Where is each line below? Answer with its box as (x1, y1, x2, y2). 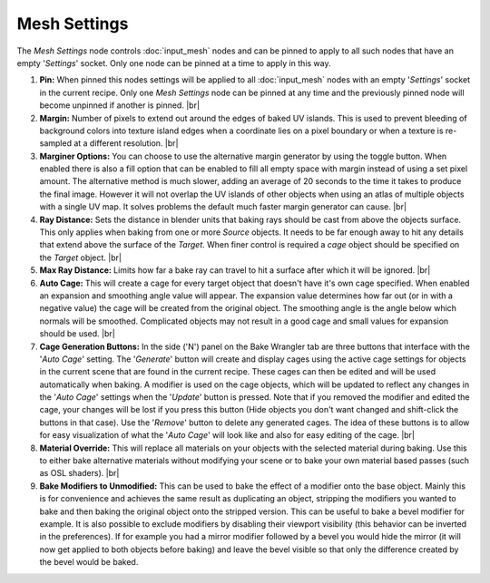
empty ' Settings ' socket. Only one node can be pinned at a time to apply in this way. (16, 57, 331, 68)
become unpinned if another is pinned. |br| (39, 100, 200, 111)
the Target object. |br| (39, 252, 122, 263)
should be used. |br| (39, 328, 115, 339)
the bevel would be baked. (39, 557, 139, 568)
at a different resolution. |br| (73, 138, 179, 149)
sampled (39, 138, 73, 149)
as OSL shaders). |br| (39, 468, 120, 479)
